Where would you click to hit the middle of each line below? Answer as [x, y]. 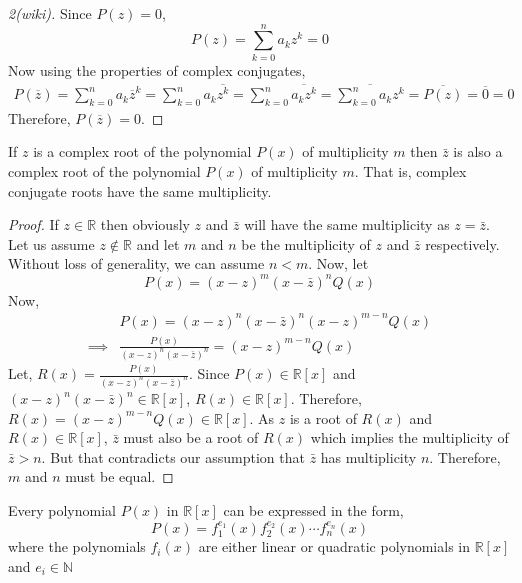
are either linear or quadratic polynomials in [334, 546]
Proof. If [33, 224]
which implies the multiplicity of [409, 437]
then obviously [145, 224]
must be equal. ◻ [119, 476]
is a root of [323, 417]
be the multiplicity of [306, 243]
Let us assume [51, 243]
